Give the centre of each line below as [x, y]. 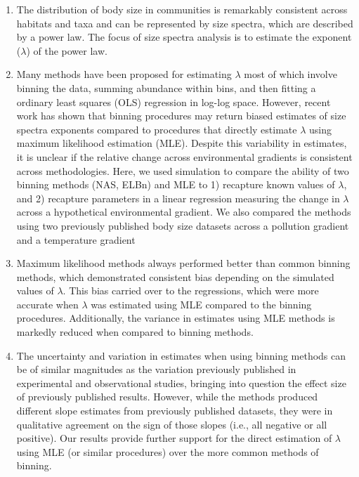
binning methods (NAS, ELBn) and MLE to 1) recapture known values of [176, 184]
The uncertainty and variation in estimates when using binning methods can [181, 355]
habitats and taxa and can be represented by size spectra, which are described [185, 23]
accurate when [47, 304]
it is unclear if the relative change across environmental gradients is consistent [184, 156]
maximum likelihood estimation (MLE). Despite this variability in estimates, [182, 143]
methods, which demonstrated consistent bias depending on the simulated [175, 276]
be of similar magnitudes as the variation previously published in [156, 369]
